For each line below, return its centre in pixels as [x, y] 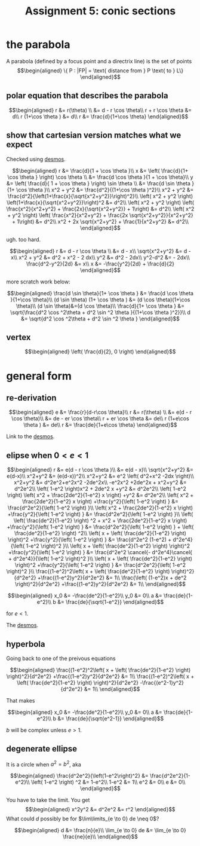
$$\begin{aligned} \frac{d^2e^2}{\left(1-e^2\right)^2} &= [79, 776]
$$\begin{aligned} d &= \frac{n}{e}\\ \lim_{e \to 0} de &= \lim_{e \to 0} [100, 830]
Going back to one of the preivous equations [61, 658]
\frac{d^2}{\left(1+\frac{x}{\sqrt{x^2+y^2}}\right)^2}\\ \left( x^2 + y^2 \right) [100, 196]
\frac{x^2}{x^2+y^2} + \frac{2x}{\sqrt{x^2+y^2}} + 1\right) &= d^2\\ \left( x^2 [100, 209]
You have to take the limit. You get [48, 800]
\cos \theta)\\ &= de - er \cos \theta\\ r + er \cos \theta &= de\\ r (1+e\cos [100, 419]
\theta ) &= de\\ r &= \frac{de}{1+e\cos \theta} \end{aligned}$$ [100, 425]
